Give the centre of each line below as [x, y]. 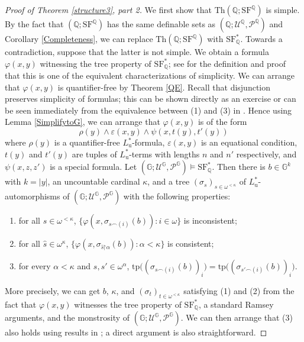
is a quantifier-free [87, 142]
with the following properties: [177, 196]
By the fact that [34, 24]
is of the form [222, 122]
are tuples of [94, 154]
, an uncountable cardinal [94, 181]
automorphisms [33, 196]
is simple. [283, 9]
